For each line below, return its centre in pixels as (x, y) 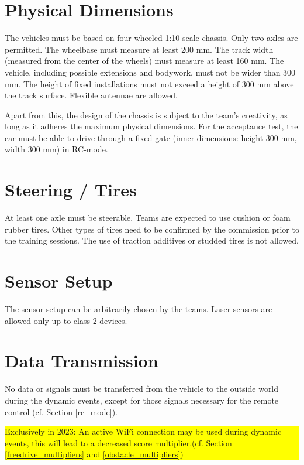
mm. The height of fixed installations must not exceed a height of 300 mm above (149, 83)
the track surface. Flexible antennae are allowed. (91, 95)
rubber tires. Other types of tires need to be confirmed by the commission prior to (152, 229)
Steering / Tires (71, 189)
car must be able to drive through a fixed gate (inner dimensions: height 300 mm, (151, 137)
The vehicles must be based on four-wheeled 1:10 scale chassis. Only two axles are (151, 38)
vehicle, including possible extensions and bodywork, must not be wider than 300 (150, 72)
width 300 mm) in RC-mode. (56, 149)
